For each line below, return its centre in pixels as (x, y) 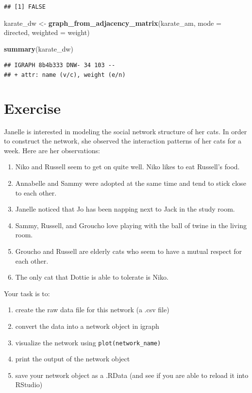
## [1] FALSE (25, 7)
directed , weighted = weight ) (47, 32)
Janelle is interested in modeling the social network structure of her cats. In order (126, 131)
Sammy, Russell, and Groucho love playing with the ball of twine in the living (131, 225)
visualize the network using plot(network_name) (88, 342)
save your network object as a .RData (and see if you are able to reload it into (132, 375)
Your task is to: (27, 293)
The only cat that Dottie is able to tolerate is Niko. (92, 277)
